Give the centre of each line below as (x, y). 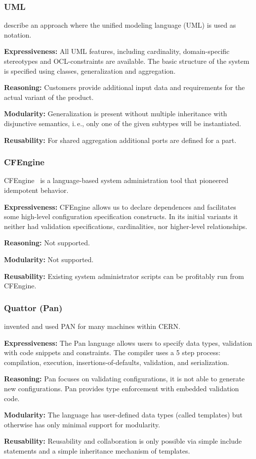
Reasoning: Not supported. (47, 243)
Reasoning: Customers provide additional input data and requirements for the (125, 87)
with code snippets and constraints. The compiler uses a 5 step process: (112, 352)
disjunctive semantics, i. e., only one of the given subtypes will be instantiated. (123, 123)
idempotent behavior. (36, 190)
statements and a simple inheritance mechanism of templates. (97, 450)
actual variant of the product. (49, 97)
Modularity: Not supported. (49, 259)
